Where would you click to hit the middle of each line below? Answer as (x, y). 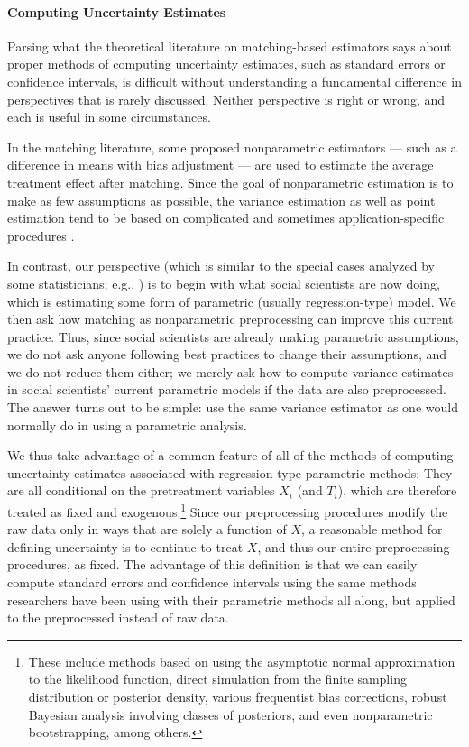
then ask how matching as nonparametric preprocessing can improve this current (230, 319)
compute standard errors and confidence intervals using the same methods (212, 582)
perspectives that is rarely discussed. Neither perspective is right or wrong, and (226, 99)
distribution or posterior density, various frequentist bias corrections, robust (238, 697)
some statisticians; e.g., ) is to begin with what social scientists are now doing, (224, 283)
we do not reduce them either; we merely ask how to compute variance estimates (230, 371)
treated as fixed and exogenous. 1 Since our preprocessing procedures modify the (228, 510)
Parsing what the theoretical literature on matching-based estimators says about (230, 46)
